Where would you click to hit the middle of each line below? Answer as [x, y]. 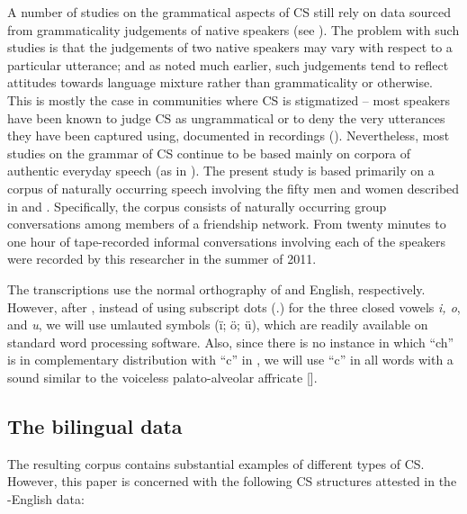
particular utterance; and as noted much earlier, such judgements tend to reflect [228, 64]
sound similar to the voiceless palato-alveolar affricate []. [162, 377]
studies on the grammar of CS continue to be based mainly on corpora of [209, 153]
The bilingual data [95, 425]
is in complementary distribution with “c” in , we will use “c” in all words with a [230, 360]
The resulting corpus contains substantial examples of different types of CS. [216, 463]
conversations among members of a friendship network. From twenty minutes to [227, 224]
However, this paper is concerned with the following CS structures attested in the [232, 481]
